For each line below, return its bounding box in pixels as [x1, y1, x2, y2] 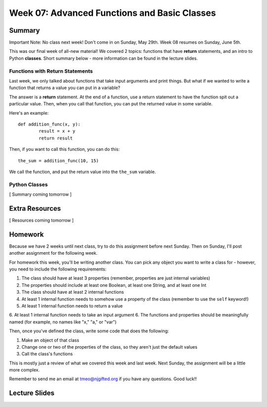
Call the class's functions [21, 351, 73, 357]
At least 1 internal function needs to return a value [21, 303, 123, 309]
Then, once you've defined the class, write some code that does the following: [9, 328, 169, 334]
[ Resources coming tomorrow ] [9, 217, 74, 223]
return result [39, 135, 73, 141]
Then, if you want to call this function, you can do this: [9, 146, 120, 152]
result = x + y [39, 129, 76, 134]
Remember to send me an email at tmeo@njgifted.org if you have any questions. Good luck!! [9, 376, 197, 382]
